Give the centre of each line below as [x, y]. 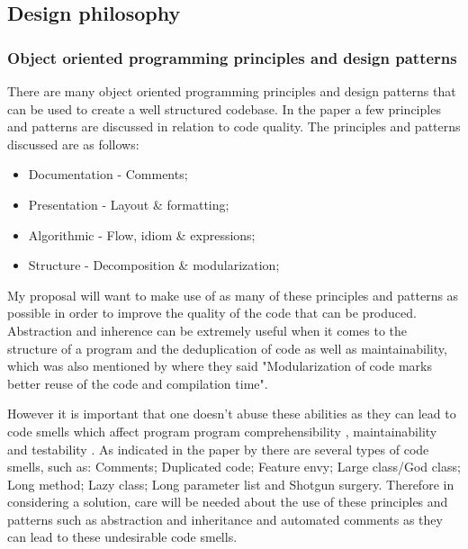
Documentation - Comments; [108, 174]
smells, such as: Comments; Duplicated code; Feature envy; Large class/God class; [234, 467]
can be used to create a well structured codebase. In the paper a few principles [224, 108]
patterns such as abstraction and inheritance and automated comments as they [225, 519]
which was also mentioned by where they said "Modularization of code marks [220, 366]
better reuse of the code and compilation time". [138, 383]
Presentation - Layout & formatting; [129, 204]
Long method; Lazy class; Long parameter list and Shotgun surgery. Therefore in [231, 484]
